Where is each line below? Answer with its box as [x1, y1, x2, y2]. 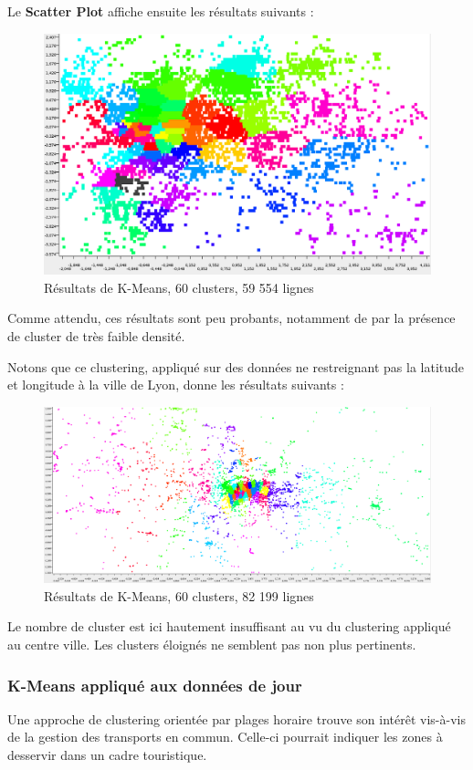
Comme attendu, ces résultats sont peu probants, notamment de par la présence [7, 308, 456, 328]
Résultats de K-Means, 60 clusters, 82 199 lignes [44, 586, 314, 605]
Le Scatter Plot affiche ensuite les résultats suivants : [7, 2, 314, 20]
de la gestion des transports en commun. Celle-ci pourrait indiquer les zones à [7, 727, 443, 746]
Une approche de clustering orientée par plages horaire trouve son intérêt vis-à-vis [7, 709, 466, 728]
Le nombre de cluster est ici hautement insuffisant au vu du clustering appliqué [7, 617, 451, 636]
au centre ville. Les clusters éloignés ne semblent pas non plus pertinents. [7, 635, 416, 654]
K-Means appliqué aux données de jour [7, 673, 302, 696]
